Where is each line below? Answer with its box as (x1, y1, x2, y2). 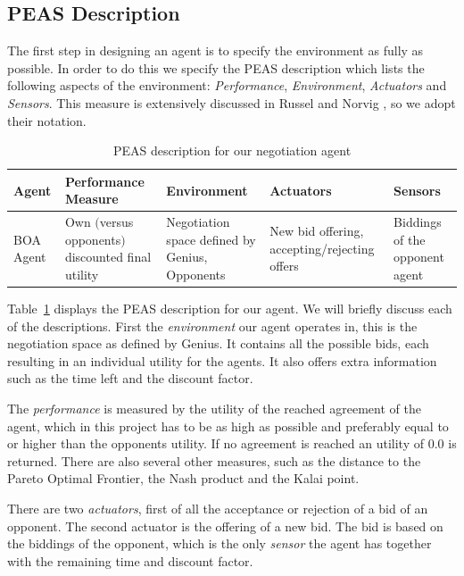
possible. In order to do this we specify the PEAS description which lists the (7, 58, 425, 77)
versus (99, 213, 134, 231)
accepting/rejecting (269, 238, 375, 257)
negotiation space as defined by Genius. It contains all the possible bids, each (7, 334, 429, 353)
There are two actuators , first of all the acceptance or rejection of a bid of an (7, 499, 428, 518)
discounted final (64, 247, 152, 266)
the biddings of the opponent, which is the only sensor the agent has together (7, 534, 432, 553)
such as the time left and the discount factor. (7, 369, 253, 388)
